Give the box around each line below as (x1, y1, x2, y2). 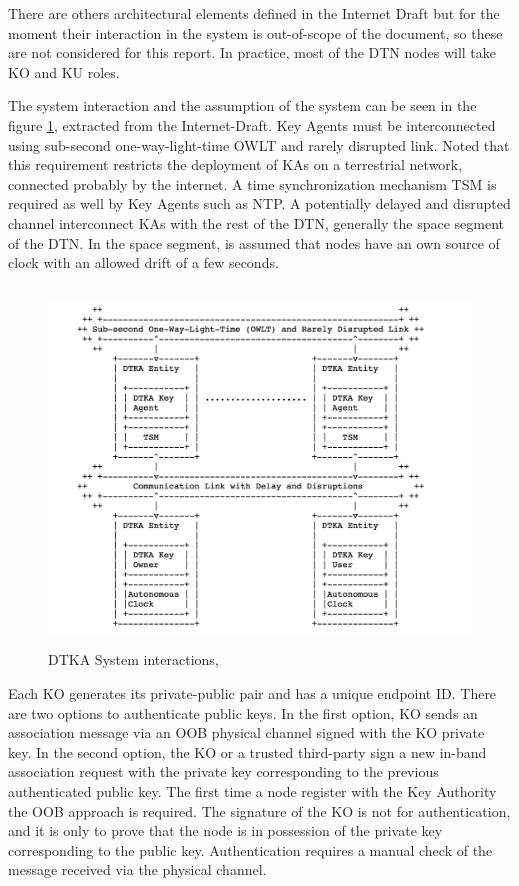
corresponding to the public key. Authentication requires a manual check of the (8, 839, 493, 860)
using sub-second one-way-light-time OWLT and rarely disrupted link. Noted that (8, 134, 510, 155)
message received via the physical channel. (8, 859, 267, 880)
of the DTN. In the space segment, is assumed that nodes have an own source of (8, 232, 500, 253)
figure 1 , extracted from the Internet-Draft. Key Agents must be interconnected (8, 114, 496, 135)
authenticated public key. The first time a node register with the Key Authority (8, 780, 497, 801)
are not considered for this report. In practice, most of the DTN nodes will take (8, 42, 496, 63)
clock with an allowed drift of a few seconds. (8, 252, 279, 273)
